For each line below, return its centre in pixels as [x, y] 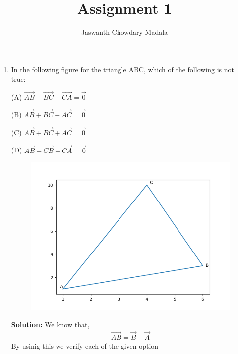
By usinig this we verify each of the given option [85, 345]
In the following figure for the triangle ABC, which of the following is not [122, 69]
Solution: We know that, [50, 324]
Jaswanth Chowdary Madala [124, 32]
